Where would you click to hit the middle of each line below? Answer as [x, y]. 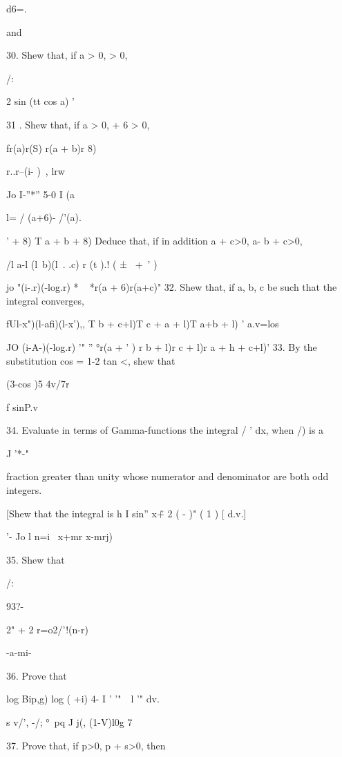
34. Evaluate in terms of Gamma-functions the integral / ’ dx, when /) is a [165, 430]
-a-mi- [19, 652]
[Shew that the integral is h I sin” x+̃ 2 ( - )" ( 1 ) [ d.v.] [126, 513]
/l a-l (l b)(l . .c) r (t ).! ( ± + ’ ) [82, 263]
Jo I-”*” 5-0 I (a [40, 194]
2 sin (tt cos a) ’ [40, 101]
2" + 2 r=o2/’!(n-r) [47, 629]
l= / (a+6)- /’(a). [44, 217]
